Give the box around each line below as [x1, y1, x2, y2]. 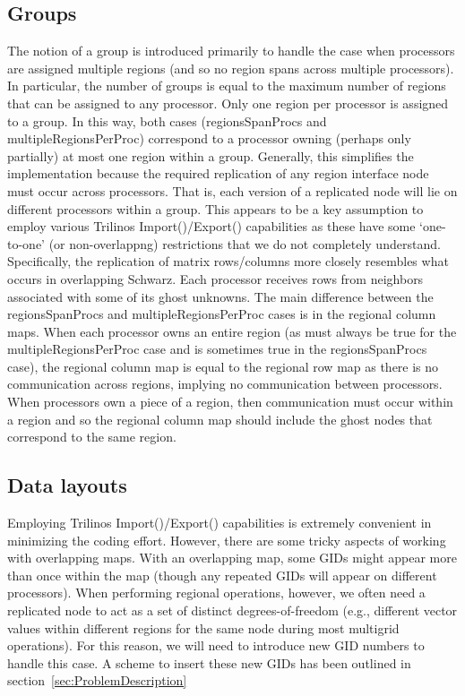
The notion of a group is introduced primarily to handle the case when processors [7, 41, 455, 60]
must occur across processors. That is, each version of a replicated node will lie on [7, 181, 458, 200]
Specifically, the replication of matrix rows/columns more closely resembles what [7, 252, 449, 271]
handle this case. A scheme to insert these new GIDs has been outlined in [7, 653, 411, 672]
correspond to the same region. [7, 427, 177, 446]
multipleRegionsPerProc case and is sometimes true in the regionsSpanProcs [7, 339, 427, 358]
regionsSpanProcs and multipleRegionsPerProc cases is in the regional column [7, 305, 436, 323]
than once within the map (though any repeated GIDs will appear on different [7, 565, 437, 584]
